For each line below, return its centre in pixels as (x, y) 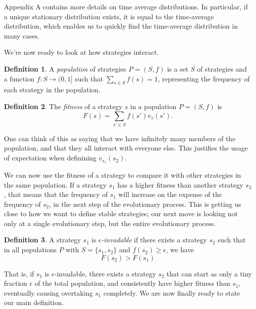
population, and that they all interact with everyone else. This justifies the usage (126, 148)
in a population (153, 106)
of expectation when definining (50, 158)
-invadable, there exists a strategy (105, 273)
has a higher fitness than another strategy (180, 184)
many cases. (22, 35)
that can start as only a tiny (209, 273)
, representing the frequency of (204, 78)
